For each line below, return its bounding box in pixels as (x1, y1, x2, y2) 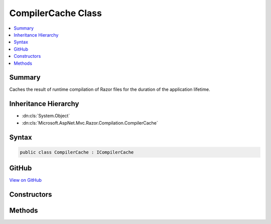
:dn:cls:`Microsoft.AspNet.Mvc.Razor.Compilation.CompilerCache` (22, 120, 158, 126)
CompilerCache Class (9, 8, 102, 19)
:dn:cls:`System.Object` (22, 113, 70, 119)
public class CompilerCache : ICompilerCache (20, 149, 134, 155)
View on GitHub (9, 177, 42, 183)
